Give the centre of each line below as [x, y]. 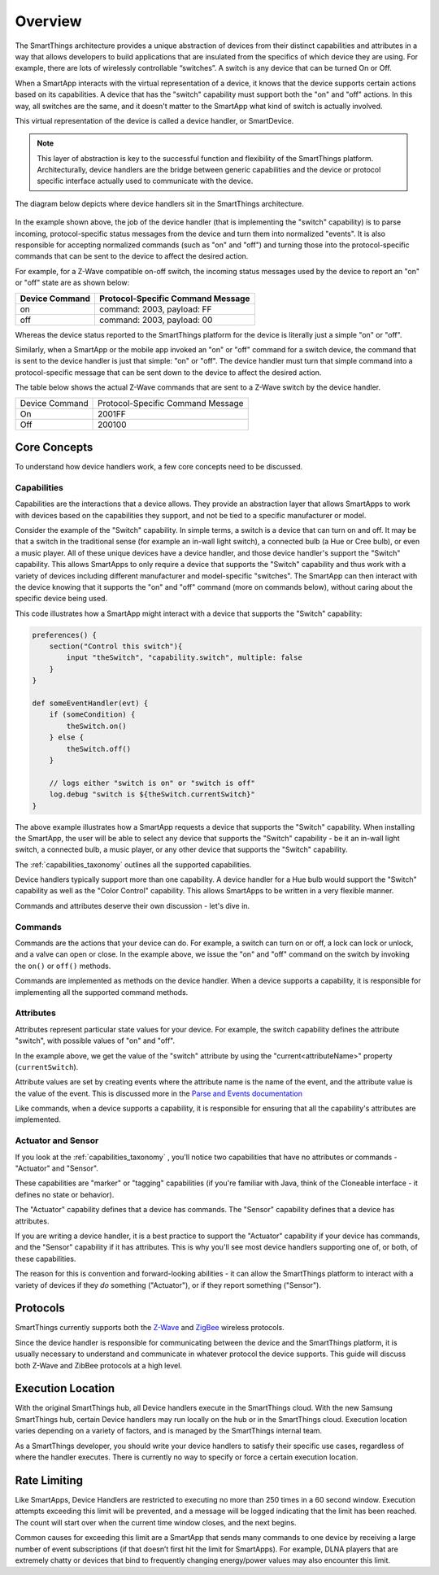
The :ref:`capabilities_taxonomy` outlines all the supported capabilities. [133, 864]
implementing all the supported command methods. [102, 992]
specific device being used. [61, 599]
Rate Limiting [49, 1480]
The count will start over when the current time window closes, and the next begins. [156, 1522]
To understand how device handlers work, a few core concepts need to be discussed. [159, 467]
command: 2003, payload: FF [155, 309]
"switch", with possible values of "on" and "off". [95, 1041]
